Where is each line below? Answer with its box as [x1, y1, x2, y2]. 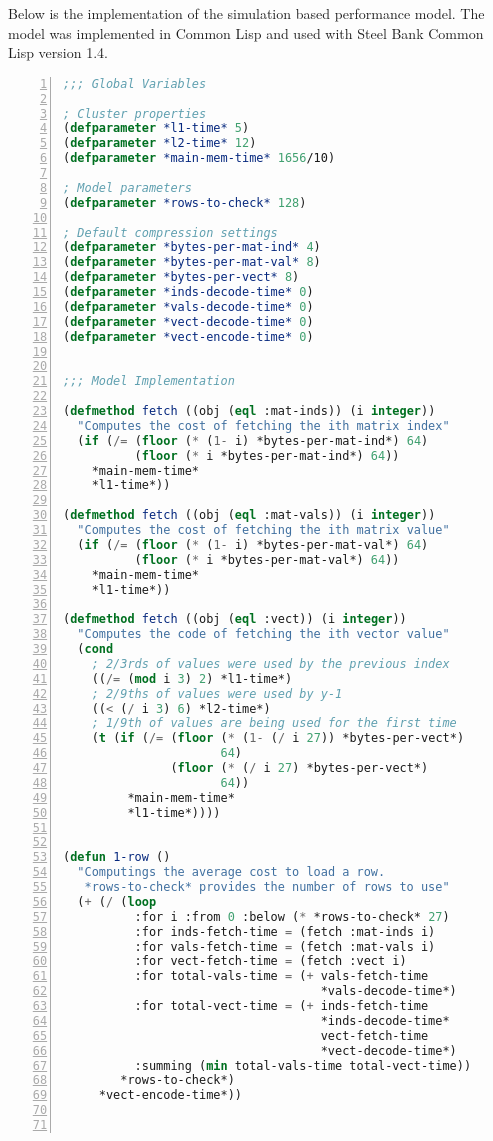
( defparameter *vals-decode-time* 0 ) [63, 299, 314, 314]
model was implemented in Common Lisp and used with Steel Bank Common [8, 22, 484, 43]
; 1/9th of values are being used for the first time [91, 716, 457, 731]
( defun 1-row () [63, 850, 171, 865]
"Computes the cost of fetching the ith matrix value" [77, 523, 450, 538]
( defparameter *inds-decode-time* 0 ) [63, 285, 314, 300]
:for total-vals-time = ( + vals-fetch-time [134, 969, 429, 984]
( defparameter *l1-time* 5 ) [63, 121, 250, 136]
